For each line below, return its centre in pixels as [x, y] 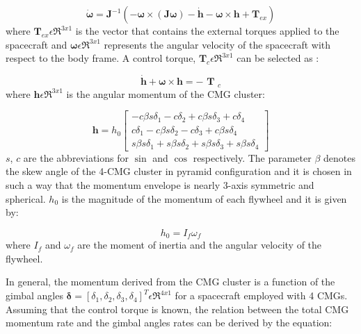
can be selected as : [278, 58]
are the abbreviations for [76, 157]
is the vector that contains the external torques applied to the [207, 31]
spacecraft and [37, 44]
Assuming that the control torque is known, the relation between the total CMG [177, 309]
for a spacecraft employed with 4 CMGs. [261, 295]
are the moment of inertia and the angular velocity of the [200, 245]
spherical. [26, 198]
